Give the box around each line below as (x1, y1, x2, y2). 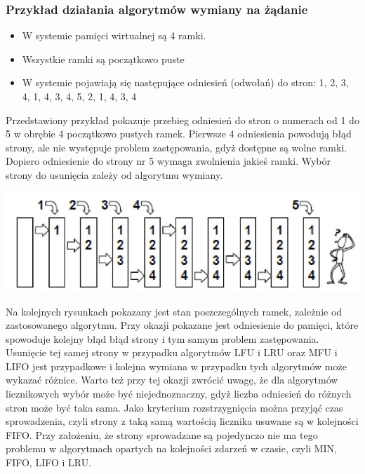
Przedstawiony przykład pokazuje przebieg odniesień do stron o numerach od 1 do (6, 112, 359, 127)
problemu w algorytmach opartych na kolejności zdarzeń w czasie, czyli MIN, (6, 441, 337, 456)
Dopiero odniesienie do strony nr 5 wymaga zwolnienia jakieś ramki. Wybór (6, 154, 331, 168)
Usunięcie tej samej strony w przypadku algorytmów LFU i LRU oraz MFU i (6, 345, 338, 360)
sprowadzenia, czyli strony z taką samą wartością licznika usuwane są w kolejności (6, 414, 359, 428)
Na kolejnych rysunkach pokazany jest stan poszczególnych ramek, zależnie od (6, 304, 343, 318)
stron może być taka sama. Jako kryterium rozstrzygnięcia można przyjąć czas (6, 400, 343, 414)
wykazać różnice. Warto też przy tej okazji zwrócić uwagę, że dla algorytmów (6, 372, 338, 387)
